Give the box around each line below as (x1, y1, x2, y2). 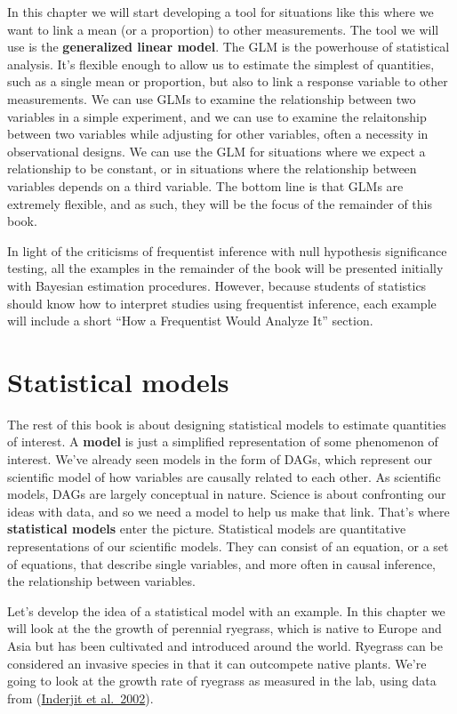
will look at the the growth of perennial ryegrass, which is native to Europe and (7, 619, 442, 638)
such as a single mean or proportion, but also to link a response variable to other (7, 72, 448, 91)
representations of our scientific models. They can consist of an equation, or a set (7, 536, 449, 555)
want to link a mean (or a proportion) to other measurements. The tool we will (7, 20, 439, 38)
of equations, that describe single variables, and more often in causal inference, (7, 554, 436, 573)
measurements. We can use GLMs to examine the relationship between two (7, 89, 416, 108)
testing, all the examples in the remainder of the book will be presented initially (7, 259, 444, 277)
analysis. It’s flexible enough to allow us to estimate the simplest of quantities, (7, 54, 435, 73)
